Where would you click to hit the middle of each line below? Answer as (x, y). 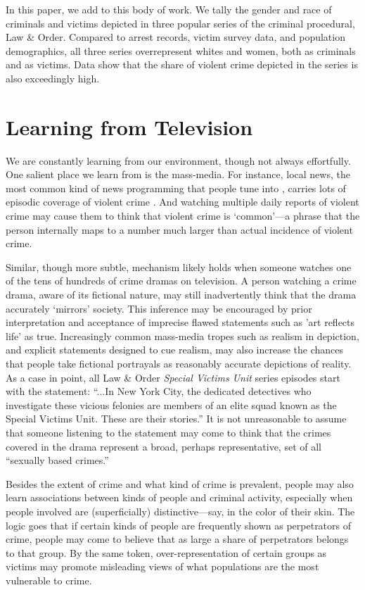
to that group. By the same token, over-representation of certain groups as (166, 552)
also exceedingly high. (53, 78)
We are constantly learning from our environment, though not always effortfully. (178, 160)
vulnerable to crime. (49, 580)
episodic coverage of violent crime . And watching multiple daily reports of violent (182, 202)
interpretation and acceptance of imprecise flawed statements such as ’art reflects (180, 322)
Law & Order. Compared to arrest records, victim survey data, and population (175, 37)
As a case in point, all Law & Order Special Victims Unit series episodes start (173, 377)
